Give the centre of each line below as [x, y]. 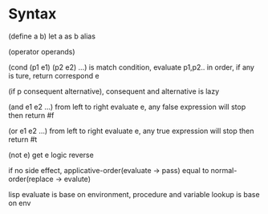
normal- [224, 170]
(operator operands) [42, 51]
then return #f [31, 115]
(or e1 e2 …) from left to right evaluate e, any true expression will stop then [131, 131]
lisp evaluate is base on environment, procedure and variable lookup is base [134, 194]
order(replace [31, 179]
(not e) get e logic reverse [51, 155]
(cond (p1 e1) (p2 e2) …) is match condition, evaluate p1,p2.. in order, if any [132, 67]
